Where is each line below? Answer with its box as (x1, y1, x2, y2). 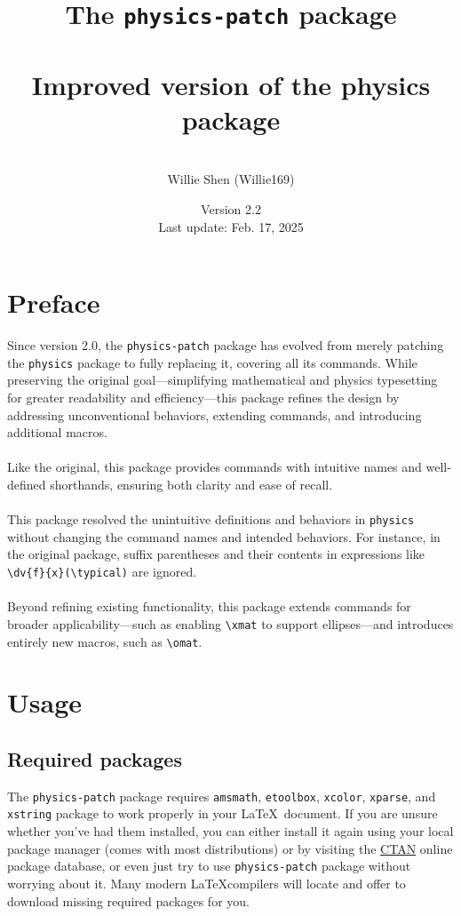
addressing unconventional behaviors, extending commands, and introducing (7, 405, 422, 424)
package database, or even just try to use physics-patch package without (7, 856, 411, 875)
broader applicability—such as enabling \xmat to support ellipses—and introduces (7, 614, 454, 633)
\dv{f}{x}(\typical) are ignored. (7, 562, 197, 581)
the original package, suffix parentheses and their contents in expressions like (7, 545, 425, 563)
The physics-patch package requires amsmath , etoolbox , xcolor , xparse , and (7, 786, 436, 805)
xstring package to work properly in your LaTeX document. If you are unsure (7, 804, 438, 823)
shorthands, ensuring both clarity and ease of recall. (50, 475, 333, 493)
